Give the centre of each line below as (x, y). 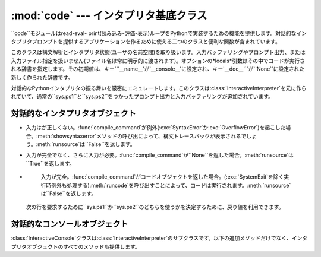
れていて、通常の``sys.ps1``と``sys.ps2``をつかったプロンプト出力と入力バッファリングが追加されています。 (142, 96)
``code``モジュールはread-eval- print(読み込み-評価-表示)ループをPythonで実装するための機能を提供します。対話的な (154, 33)
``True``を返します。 (50, 163)
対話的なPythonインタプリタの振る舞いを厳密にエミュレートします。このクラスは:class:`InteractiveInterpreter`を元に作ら (159, 88)
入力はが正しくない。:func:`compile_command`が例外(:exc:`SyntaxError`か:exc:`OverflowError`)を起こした (156, 128)
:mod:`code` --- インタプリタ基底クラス (109, 15)
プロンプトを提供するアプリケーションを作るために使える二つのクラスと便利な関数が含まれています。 (156, 41)
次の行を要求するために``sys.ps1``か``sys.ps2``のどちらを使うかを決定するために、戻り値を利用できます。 (155, 207)
